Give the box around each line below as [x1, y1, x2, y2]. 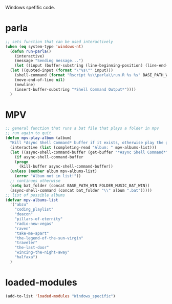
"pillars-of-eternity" [14, 216, 63, 221]
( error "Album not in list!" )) [14, 174, 81, 179]
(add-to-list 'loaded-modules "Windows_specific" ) [5, 293, 116, 299]
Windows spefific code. [5, 5, 55, 10]
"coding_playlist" [14, 207, 54, 212]
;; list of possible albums [5, 192, 66, 198]
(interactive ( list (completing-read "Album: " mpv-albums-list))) [10, 145, 157, 150]
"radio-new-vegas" [14, 221, 54, 226]
